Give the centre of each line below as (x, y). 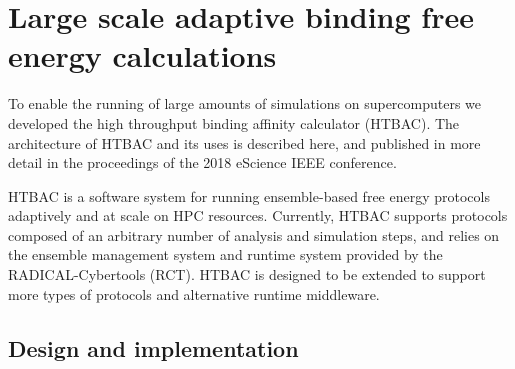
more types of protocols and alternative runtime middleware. (194, 293)
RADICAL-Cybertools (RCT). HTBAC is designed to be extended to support (247, 274)
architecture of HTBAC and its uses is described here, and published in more (244, 142)
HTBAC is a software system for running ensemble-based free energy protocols (249, 195)
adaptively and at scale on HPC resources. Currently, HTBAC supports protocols (258, 215)
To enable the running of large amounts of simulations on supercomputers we (245, 103)
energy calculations (142, 55)
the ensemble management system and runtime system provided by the (225, 254)
